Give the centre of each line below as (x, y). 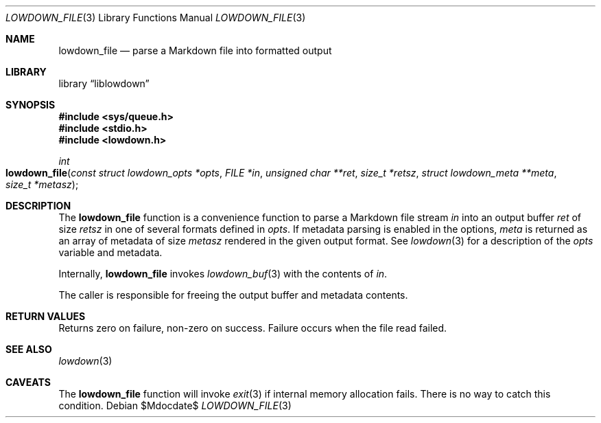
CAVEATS (28, 382)
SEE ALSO (29, 349)
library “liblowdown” (104, 83)
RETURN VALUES (46, 316)
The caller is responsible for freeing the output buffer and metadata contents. (233, 295)
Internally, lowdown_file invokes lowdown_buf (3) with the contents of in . (223, 274)
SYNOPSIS (31, 105)
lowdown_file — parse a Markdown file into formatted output (195, 50)
